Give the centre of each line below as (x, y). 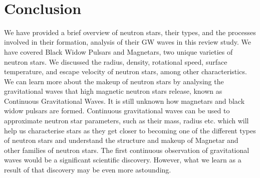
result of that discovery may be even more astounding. (88, 170)
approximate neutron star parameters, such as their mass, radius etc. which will (126, 121)
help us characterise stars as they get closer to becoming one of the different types (130, 130)
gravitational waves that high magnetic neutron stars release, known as (113, 91)
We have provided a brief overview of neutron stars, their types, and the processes (130, 32)
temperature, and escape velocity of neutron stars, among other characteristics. (125, 71)
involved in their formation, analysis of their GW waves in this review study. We (127, 42)
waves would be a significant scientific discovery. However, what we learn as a (123, 160)
